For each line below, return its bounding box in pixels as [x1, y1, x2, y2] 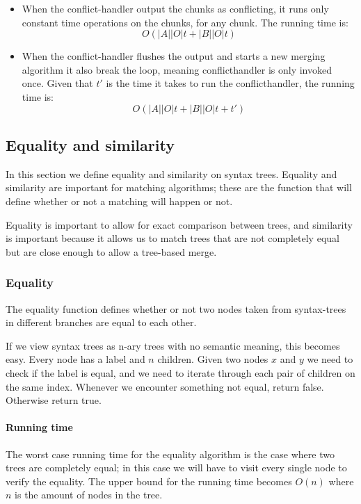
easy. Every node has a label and [6, 352, 145, 366]
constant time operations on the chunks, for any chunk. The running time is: [22, 15, 348, 29]
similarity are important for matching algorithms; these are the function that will [6, 180, 352, 195]
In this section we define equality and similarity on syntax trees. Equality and [6, 166, 337, 181]
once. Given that [22, 76, 93, 90]
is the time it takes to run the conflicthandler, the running [106, 76, 355, 90]
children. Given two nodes [157, 352, 268, 366]
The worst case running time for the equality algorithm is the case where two [6, 446, 335, 461]
